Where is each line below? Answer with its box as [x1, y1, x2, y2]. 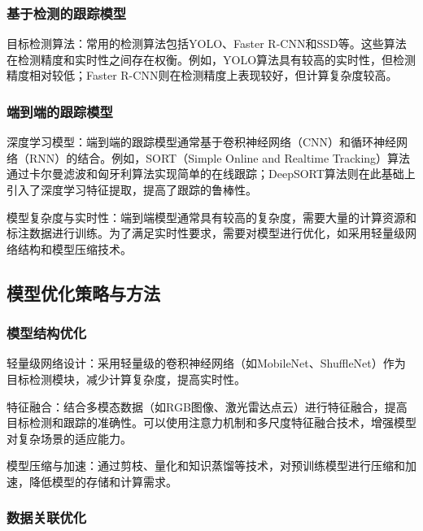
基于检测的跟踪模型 [7, 2, 127, 23]
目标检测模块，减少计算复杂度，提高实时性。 [7, 370, 246, 387]
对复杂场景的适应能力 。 [7, 429, 132, 446]
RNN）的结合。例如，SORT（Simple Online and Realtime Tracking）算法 [28, 149, 411, 166]
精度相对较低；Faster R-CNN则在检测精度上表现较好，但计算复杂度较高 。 [7, 67, 398, 84]
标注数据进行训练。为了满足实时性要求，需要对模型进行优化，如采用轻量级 [7, 224, 405, 242]
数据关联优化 [7, 507, 87, 528]
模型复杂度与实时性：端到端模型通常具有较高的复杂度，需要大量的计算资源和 [7, 208, 416, 225]
